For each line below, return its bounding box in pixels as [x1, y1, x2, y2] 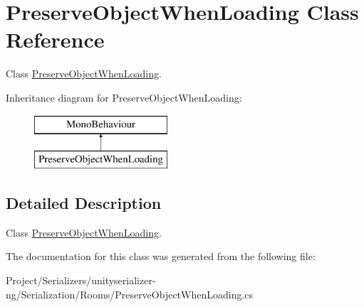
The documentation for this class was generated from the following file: [6, 249, 316, 264]
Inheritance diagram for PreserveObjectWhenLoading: [6, 90, 242, 104]
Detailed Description [6, 192, 162, 214]
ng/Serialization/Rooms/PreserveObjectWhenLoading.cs [6, 286, 254, 301]
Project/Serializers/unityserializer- [6, 273, 156, 288]
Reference [6, 25, 105, 54]
